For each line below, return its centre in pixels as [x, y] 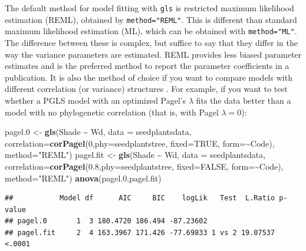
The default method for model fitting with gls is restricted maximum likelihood [149, 8]
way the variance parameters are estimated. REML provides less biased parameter [153, 54]
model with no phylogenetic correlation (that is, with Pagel [112, 112]
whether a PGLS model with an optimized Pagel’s [96, 100]
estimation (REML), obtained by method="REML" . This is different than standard [151, 19]
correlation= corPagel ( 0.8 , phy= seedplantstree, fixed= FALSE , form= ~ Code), [144, 166]
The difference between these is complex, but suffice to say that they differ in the [151, 42]
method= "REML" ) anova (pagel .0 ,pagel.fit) [83, 178]
